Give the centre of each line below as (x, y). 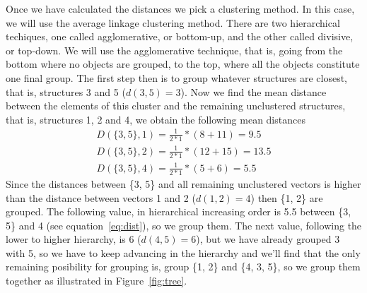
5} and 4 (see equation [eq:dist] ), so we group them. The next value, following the (184, 225)
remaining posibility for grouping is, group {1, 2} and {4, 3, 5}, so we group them (183, 267)
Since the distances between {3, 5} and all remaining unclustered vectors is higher (183, 183)
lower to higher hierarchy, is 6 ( (74, 239)
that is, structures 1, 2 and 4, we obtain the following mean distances (156, 119)
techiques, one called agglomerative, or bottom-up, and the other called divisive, (180, 36)
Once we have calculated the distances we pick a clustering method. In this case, (180, 8)
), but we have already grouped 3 (268, 239)
